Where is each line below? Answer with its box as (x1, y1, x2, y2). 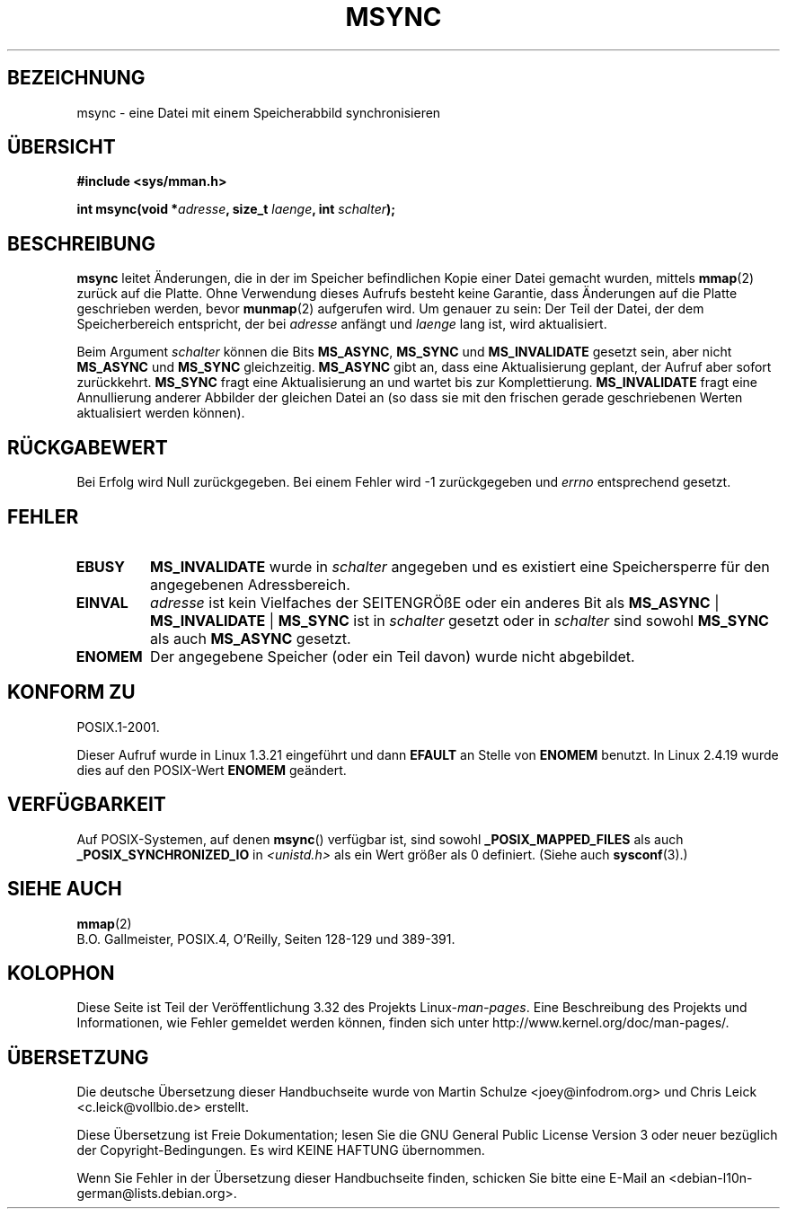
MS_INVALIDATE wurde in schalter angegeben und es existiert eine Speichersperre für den (150, 557, 770, 576)
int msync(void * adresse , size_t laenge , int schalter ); (76, 201, 396, 217)
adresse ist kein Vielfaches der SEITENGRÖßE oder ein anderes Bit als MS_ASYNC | (150, 593, 720, 612)
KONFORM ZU (7, 681, 136, 704)
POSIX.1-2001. (76, 718, 160, 735)
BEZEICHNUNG (7, 66, 146, 90)
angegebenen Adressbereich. (150, 575, 350, 594)
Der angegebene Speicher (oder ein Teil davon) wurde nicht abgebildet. (150, 647, 635, 665)
